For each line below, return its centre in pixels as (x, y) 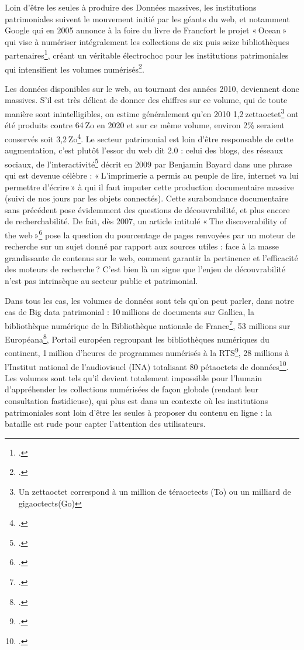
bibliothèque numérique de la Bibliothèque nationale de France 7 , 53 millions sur (148, 324)
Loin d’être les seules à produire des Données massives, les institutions (131, 7)
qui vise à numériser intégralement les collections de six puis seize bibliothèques (147, 41)
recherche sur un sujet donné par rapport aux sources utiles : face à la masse (142, 246)
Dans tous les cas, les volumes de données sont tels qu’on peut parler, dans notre (149, 300)
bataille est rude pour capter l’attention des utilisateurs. (105, 424)
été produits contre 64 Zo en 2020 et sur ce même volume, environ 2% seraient (145, 125)
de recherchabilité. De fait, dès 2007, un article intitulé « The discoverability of (146, 221)
